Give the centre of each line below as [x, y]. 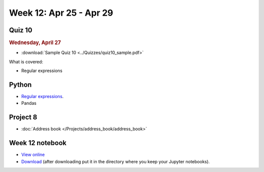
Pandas [29, 103]
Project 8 [23, 117]
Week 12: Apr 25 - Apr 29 [61, 13]
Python [20, 85]
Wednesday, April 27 [35, 43]
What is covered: [26, 62]
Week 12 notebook [38, 143]
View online [33, 155]
